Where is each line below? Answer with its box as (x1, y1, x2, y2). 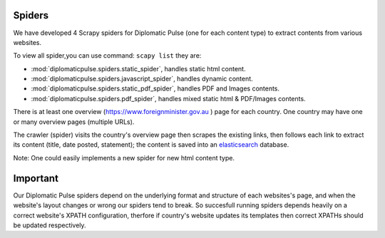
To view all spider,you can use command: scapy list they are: (13, 51, 202, 60)
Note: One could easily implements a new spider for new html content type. (13, 153, 235, 162)
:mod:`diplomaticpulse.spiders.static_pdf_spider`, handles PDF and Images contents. (31, 84, 280, 93)
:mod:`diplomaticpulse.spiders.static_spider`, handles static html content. (31, 64, 246, 73)
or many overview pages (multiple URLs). (13, 118, 135, 126)
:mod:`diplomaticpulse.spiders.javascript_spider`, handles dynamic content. (31, 75, 253, 83)
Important (13, 172, 58, 185)
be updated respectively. (13, 221, 86, 229)
